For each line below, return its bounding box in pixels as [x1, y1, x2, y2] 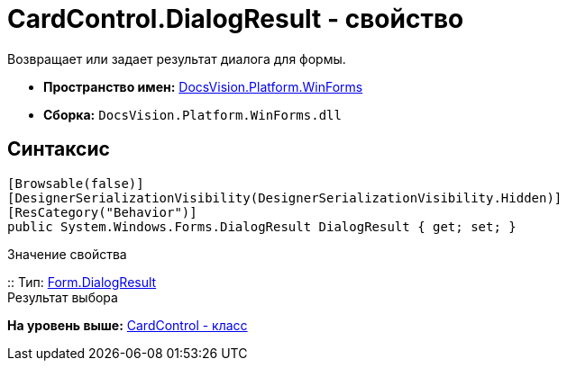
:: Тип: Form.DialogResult [7, 274, 157, 290]
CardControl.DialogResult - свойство [7, 4, 464, 34]
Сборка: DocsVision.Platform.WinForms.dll [43, 106, 342, 122]
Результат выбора [7, 289, 118, 305]
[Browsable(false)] [7, 175, 144, 191]
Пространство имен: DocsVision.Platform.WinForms [43, 78, 363, 94]
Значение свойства [7, 246, 127, 262]
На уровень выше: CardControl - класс [7, 317, 248, 333]
